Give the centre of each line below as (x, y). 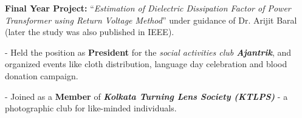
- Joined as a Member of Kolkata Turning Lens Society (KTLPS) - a (146, 96)
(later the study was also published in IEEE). (90, 32)
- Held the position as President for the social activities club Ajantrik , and (148, 52)
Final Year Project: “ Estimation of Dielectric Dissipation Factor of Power (148, 8)
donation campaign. (42, 75)
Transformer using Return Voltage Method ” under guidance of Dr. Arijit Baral (151, 20)
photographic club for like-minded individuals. (91, 108)
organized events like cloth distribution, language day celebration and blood (146, 64)
